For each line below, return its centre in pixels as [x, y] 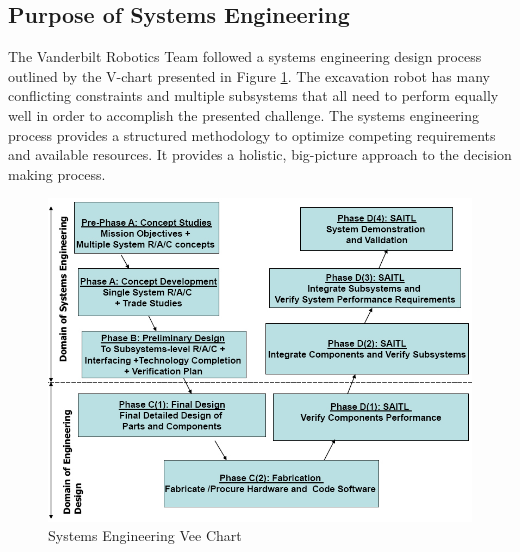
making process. [57, 173]
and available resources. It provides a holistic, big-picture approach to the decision [260, 154]
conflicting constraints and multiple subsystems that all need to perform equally [253, 95]
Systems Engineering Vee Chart [145, 535]
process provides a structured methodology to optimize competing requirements [252, 134]
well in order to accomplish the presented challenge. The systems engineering [244, 114]
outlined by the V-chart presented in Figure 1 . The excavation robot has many [249, 75]
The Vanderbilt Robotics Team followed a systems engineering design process [245, 56]
